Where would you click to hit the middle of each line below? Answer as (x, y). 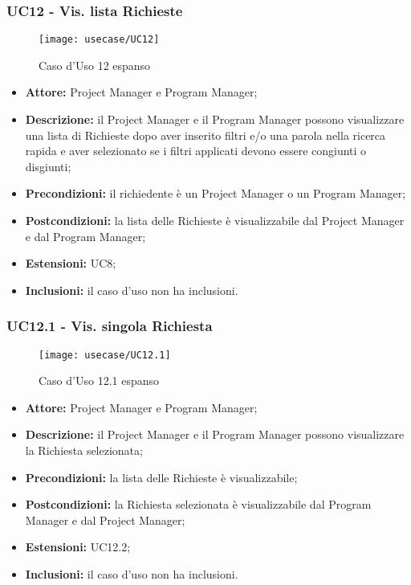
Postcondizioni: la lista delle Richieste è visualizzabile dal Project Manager (215, 221)
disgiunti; (48, 166)
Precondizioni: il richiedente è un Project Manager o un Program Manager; (216, 193)
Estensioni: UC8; (71, 263)
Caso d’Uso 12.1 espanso (99, 380)
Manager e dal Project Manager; (105, 520)
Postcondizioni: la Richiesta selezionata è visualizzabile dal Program (198, 504)
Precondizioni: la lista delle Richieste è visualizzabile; (161, 477)
